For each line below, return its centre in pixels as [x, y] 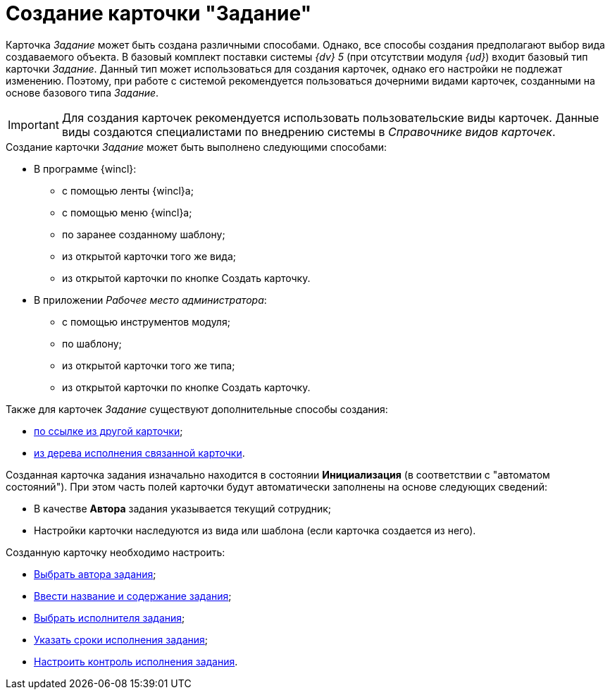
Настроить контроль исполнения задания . [136, 661]
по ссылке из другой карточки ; [108, 431]
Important [33, 124]
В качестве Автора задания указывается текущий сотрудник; [183, 508]
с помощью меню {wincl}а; [127, 212]
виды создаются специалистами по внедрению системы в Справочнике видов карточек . [309, 131]
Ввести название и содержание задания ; [133, 596]
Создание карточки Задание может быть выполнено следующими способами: [196, 147]
